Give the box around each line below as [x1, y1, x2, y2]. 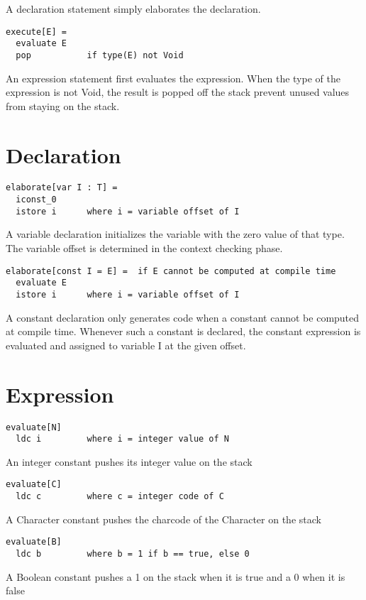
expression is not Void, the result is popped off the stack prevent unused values [6, 84, 350, 99]
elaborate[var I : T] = [6, 182, 118, 193]
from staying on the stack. [6, 98, 120, 113]
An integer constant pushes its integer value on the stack [6, 454, 253, 469]
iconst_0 [16, 195, 57, 205]
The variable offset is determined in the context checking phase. [6, 241, 283, 256]
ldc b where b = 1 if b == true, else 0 [16, 548, 250, 559]
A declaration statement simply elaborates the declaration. [6, 1, 261, 16]
